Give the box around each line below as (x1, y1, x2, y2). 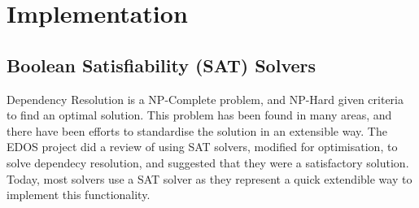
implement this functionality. (7, 186, 151, 203)
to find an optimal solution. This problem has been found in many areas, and (7, 106, 392, 123)
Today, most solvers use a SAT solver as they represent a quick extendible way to (7, 170, 412, 187)
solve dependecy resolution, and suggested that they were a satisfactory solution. (7, 154, 409, 171)
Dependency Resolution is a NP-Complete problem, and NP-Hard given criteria (7, 90, 404, 107)
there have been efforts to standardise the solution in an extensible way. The (7, 122, 387, 139)
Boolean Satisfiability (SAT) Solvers (7, 52, 316, 77)
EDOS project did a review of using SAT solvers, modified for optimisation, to (7, 138, 398, 155)
